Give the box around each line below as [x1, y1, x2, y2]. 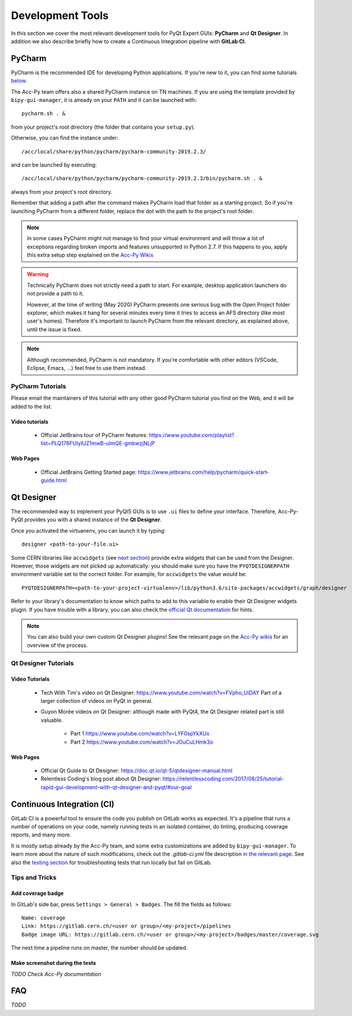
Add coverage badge [11, 890, 64, 897]
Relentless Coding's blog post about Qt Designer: [40, 775, 161, 782]
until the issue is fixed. [27, 326, 82, 333]
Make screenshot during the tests [11, 960, 96, 967]
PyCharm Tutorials [11, 382, 66, 390]
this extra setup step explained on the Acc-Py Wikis [27, 251, 154, 259]
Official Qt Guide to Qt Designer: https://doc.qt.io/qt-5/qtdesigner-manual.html [40, 767, 233, 774]
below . [11, 77, 27, 84]
